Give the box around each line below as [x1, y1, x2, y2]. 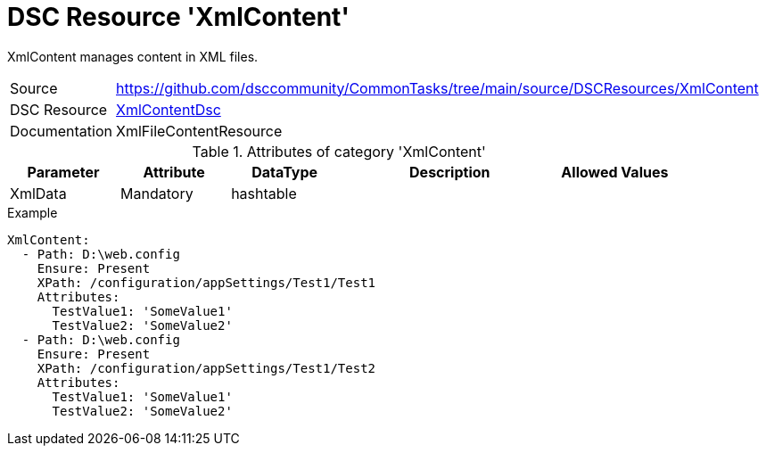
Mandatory [120, 184, 194, 202]
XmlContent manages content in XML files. [7, 48, 259, 64]
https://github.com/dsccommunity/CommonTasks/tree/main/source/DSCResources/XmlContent [116, 78, 759, 97]
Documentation [10, 121, 112, 140]
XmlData [10, 184, 67, 202]
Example [7, 204, 58, 220]
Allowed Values [561, 162, 669, 181]
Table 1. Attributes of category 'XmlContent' [192, 142, 486, 161]
